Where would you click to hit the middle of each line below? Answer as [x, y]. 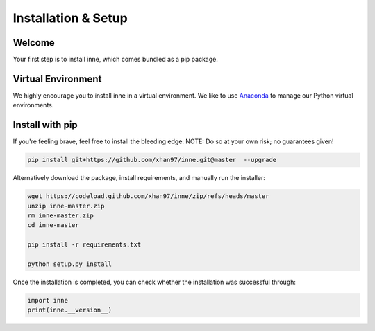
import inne [48, 300]
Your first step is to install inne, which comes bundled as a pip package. [116, 60]
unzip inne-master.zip [66, 206]
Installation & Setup [70, 18]
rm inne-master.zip [60, 216]
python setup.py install [70, 264]
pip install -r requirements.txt [84, 245]
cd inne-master [53, 225]
